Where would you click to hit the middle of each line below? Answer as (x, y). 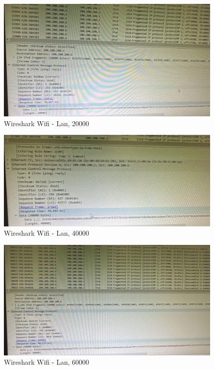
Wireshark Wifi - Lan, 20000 (46, 123)
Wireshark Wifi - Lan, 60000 (46, 362)
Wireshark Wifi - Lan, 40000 (46, 233)
